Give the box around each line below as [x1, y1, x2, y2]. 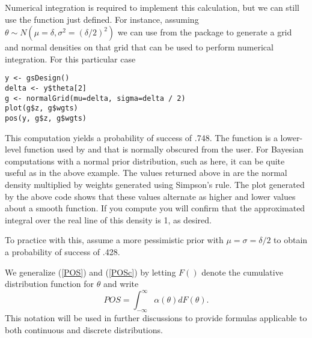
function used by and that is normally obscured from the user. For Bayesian [23, 143, 304, 155]
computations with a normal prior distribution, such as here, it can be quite [5, 154, 285, 167]
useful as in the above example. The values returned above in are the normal [5, 166, 287, 179]
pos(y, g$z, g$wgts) [5, 114, 87, 122]
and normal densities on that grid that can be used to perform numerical [5, 41, 274, 53]
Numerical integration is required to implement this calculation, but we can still [5, 1, 299, 13]
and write [103, 277, 139, 290]
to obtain [274, 234, 308, 246]
